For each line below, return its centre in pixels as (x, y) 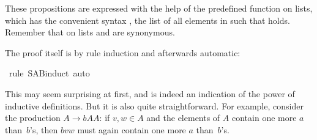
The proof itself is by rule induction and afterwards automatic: (123, 52)
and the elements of (183, 118)
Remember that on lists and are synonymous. (90, 32)
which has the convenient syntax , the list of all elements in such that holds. (147, 20)
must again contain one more (132, 129)
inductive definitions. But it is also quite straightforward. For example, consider (154, 105)
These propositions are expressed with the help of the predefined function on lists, (159, 8)
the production (33, 118)
